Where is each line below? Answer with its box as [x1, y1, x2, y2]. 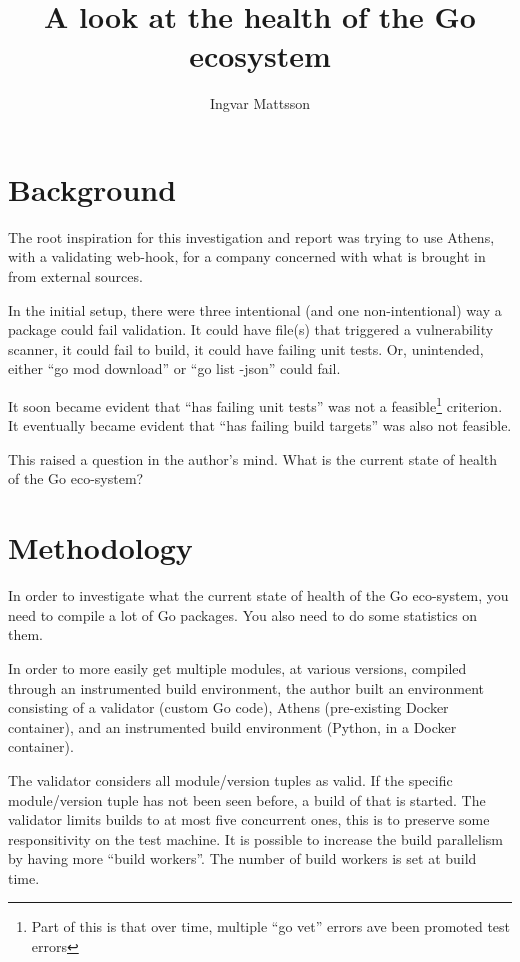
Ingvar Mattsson [209, 93, 311, 114]
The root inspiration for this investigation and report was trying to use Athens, [8, 226, 495, 247]
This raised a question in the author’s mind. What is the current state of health [8, 448, 498, 469]
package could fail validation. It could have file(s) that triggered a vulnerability [8, 319, 494, 340]
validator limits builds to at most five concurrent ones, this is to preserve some [8, 809, 490, 830]
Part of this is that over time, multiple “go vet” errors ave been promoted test [31, 916, 511, 937]
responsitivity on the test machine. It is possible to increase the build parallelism [8, 828, 503, 849]
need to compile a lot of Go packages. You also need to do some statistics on [8, 604, 478, 625]
